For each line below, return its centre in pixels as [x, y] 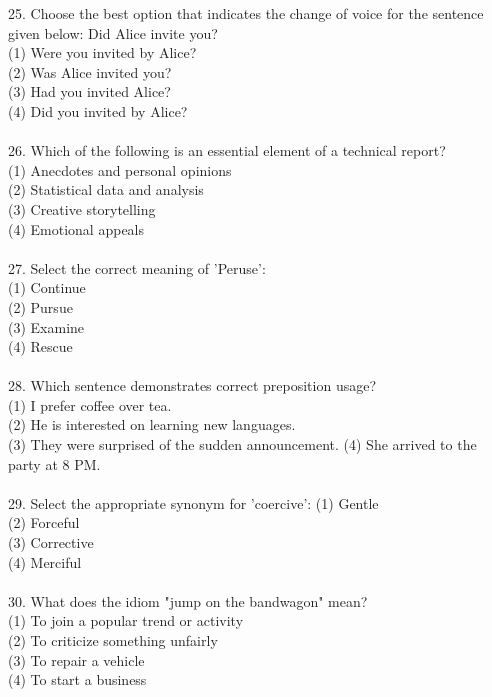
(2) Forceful [44, 522]
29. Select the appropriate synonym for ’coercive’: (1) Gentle [193, 502]
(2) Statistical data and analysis [106, 189]
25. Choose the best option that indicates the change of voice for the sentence [246, 13]
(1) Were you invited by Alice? [102, 52]
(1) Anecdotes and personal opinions [120, 169]
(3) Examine [46, 326]
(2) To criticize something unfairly [113, 640]
